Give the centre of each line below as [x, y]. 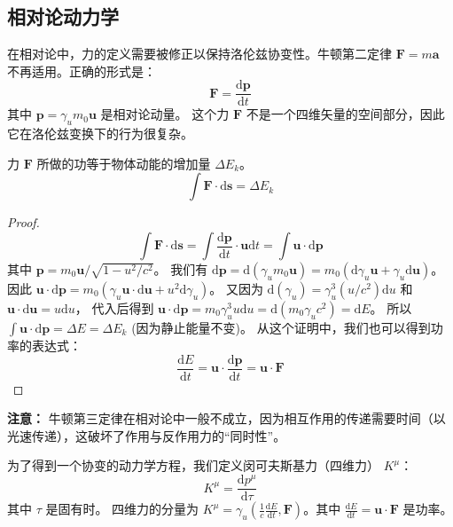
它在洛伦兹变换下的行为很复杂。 [100, 134]
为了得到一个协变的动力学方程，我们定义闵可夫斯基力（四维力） [193, 465]
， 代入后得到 [114, 308]
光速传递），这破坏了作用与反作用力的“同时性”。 [147, 435]
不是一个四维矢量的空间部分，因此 [345, 114]
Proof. [23, 222]
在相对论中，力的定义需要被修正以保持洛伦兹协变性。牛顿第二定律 [199, 54]
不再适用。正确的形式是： [82, 71]
